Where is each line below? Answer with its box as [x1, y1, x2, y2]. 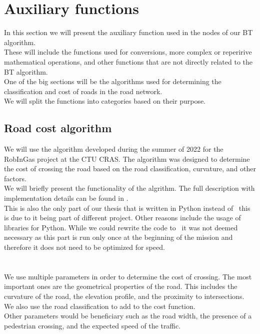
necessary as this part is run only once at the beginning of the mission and [4, 232, 233, 242]
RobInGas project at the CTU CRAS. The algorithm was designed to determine [4, 153, 250, 164]
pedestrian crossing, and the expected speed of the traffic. [4, 320, 181, 330]
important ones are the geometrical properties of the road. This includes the [4, 281, 237, 291]
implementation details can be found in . [4, 193, 128, 203]
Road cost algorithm [4, 120, 112, 136]
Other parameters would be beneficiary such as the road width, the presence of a [4, 310, 252, 321]
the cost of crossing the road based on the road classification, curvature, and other [4, 163, 256, 174]
